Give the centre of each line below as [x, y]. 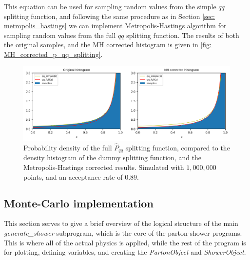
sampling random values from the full [60, 35]
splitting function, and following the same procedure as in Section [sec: [109, 16]
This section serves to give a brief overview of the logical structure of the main [121, 223]
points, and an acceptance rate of [73, 176]
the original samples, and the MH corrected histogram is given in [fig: [108, 45]
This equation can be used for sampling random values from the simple [110, 6]
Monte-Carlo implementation [79, 203]
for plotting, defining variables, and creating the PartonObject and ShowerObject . [125, 252]
